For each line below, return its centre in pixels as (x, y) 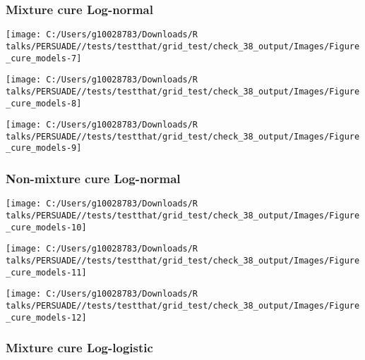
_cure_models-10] (46, 227)
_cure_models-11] (46, 272)
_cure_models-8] (44, 103)
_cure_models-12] (46, 317)
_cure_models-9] (44, 148)
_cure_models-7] (44, 58)
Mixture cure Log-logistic (79, 348)
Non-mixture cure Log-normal (93, 179)
